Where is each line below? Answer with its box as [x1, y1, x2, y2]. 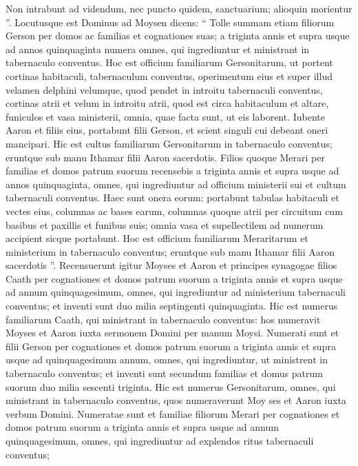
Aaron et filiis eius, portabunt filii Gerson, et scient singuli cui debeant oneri [6, 123, 328, 137]
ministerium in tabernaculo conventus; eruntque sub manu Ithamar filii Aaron [6, 244, 335, 259]
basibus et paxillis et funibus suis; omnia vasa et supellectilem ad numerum [6, 217, 324, 232]
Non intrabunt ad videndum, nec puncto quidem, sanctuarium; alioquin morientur [6, 1, 352, 15]
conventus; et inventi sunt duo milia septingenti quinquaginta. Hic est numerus [6, 298, 338, 313]
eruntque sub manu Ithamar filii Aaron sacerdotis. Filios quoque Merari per [6, 150, 325, 164]
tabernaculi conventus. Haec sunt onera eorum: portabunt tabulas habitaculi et [6, 190, 339, 205]
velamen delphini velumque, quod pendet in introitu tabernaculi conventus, [6, 82, 323, 97]
